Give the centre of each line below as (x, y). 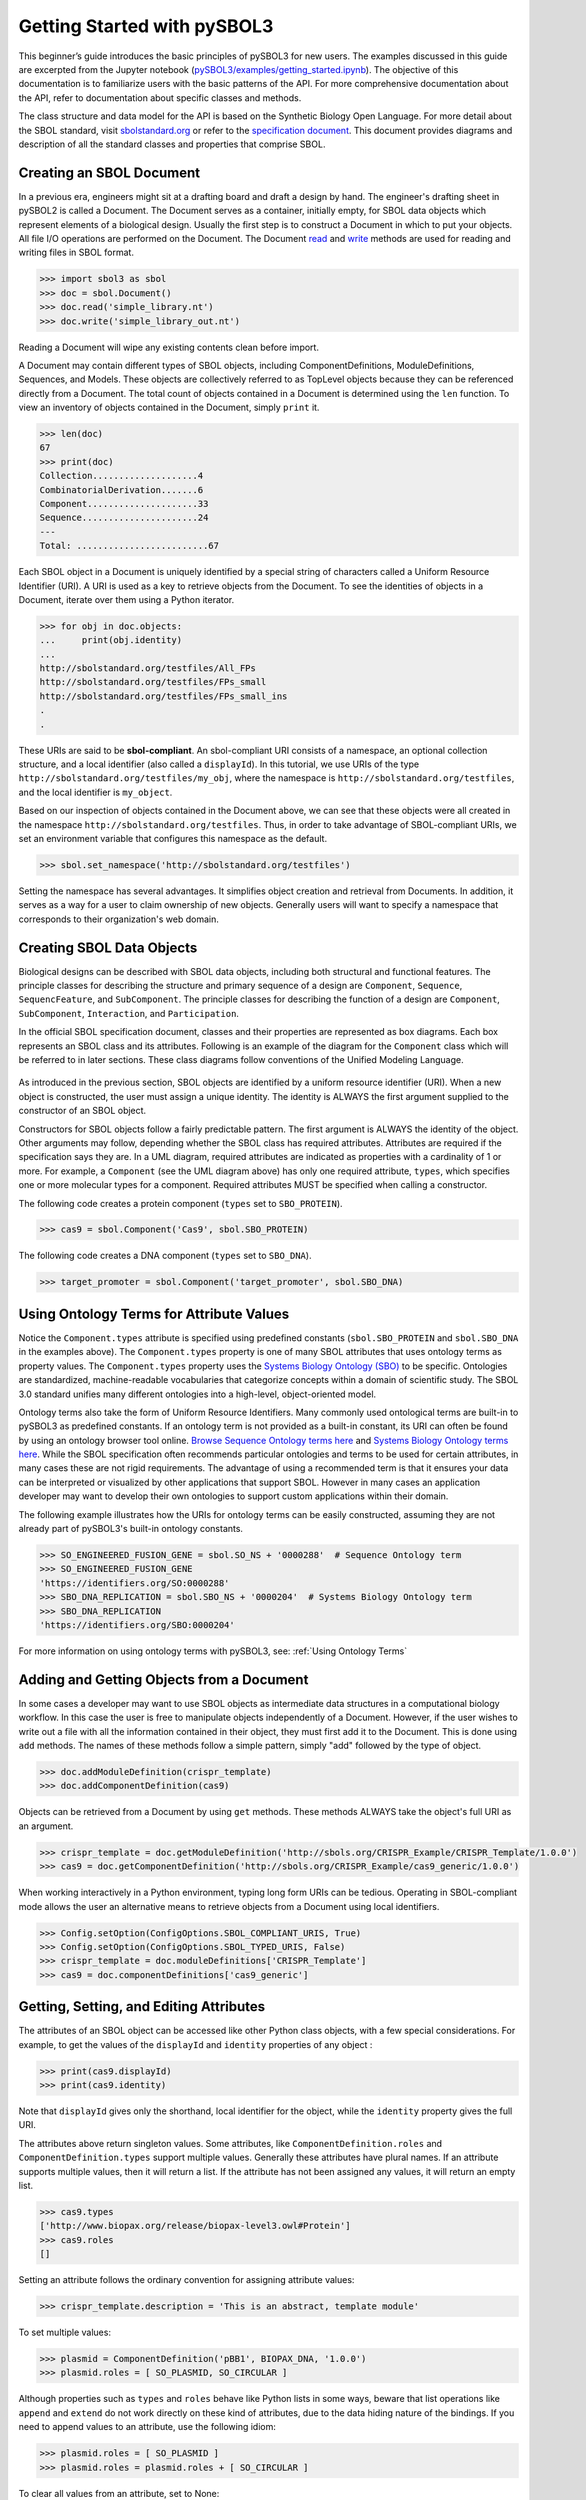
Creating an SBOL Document (109, 172)
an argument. (46, 1826)
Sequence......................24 (124, 518)
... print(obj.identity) (111, 640)
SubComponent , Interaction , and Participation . (129, 1013)
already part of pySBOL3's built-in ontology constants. (131, 1529)
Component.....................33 (124, 503)
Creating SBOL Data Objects (108, 947)
